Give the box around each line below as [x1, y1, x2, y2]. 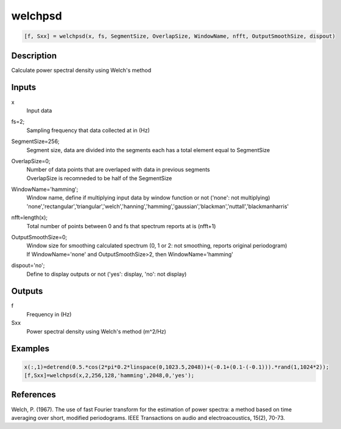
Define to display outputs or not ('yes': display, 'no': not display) [26, 270, 187, 277]
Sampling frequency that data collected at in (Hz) [26, 127, 150, 134]
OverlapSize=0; [11, 157, 51, 164]
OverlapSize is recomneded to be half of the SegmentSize [26, 174, 172, 182]
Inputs [11, 82, 37, 92]
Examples [11, 344, 50, 354]
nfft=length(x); [11, 214, 48, 221]
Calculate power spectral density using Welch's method [11, 66, 152, 74]
